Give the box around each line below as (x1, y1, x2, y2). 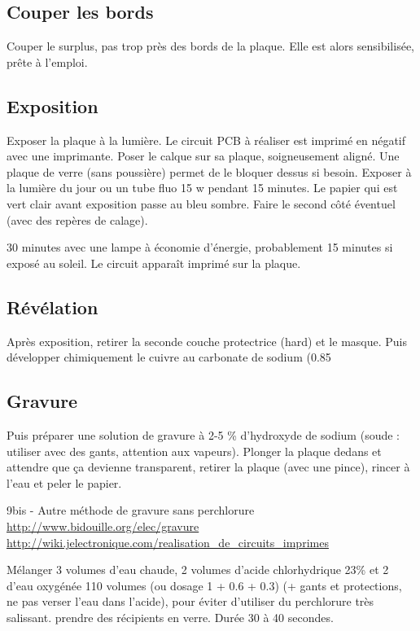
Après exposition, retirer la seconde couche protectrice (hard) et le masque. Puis (7, 332, 407, 349)
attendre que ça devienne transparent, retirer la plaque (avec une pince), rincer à (7, 458, 410, 475)
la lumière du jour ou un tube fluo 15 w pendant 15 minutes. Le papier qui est (7, 179, 398, 196)
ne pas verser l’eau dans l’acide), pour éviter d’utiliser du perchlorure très (7, 593, 374, 610)
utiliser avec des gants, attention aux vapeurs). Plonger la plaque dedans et (7, 442, 382, 459)
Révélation (7, 294, 98, 319)
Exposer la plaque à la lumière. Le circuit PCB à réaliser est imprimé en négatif (7, 131, 406, 148)
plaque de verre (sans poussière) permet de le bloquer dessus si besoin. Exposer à (7, 163, 412, 180)
